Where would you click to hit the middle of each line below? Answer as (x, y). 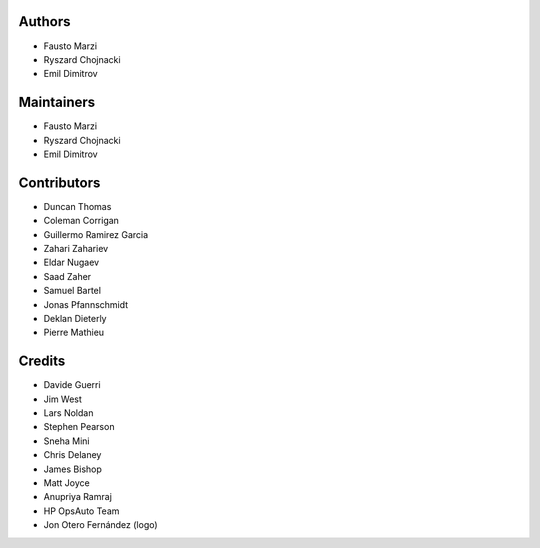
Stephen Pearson (79, 427)
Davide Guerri (72, 385)
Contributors (59, 182)
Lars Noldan (68, 413)
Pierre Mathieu (74, 332)
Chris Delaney (72, 455)
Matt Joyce (66, 483)
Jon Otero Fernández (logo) (101, 525)
